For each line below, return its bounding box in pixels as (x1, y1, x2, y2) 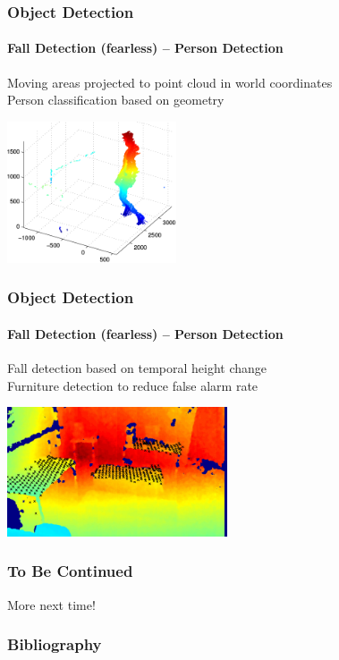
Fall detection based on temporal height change (7, 359, 267, 377)
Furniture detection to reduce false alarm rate (7, 376, 258, 394)
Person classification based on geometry (7, 90, 225, 109)
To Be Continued (7, 560, 133, 582)
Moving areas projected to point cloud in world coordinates (7, 72, 333, 91)
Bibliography (7, 633, 102, 656)
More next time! (7, 595, 96, 613)
